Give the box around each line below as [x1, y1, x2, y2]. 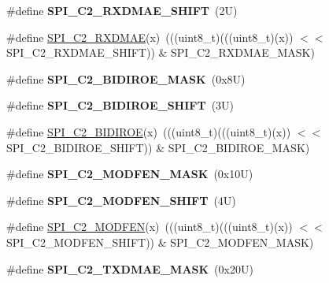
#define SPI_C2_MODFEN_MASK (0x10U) [6, 166, 253, 182]
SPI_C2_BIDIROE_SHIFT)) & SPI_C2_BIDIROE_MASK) [6, 139, 310, 155]
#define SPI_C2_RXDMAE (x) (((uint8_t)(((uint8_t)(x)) [6, 28, 294, 45]
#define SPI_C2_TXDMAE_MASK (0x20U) [6, 260, 253, 277]
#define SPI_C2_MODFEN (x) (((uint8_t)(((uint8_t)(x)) [6, 218, 293, 235]
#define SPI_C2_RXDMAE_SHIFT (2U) [6, 2, 238, 18]
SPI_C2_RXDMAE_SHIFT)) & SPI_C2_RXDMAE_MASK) [6, 44, 315, 61]
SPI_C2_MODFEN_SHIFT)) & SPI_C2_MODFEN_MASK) [6, 233, 314, 250]
